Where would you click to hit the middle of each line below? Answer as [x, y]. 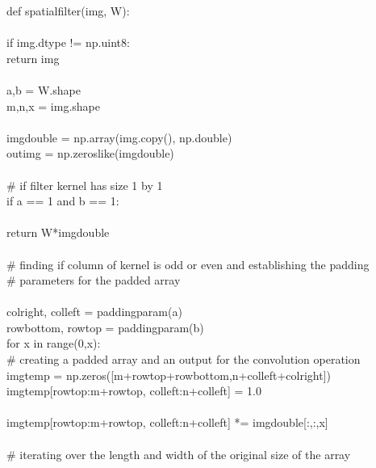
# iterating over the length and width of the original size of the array [179, 454]
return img [33, 58]
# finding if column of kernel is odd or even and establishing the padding [188, 264]
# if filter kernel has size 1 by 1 [85, 185]
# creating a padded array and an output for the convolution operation [184, 359]
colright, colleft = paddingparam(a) [94, 312]
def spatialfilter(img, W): [68, 11]
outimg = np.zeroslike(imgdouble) [90, 153]
